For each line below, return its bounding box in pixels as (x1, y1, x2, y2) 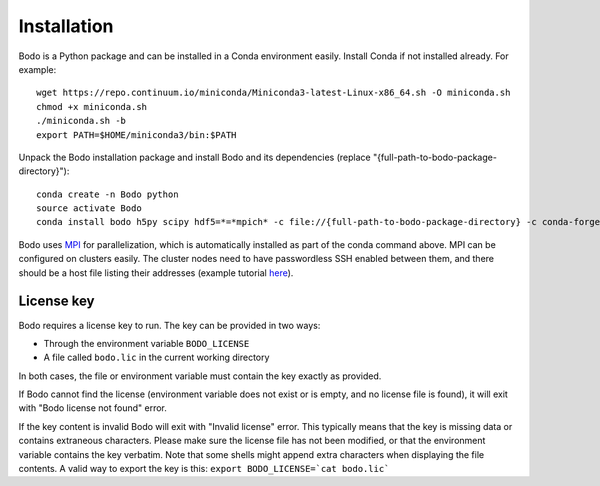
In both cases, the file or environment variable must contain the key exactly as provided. (18, 370, 382, 382)
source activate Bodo (36, 203, 142, 214)
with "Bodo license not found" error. (18, 402, 167, 414)
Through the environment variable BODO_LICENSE (43, 337, 250, 349)
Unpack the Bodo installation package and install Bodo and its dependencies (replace (18, 151, 371, 163)
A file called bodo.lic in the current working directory (43, 351, 270, 364)
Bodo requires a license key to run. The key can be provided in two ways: (18, 319, 321, 331)
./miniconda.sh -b (36, 115, 127, 127)
